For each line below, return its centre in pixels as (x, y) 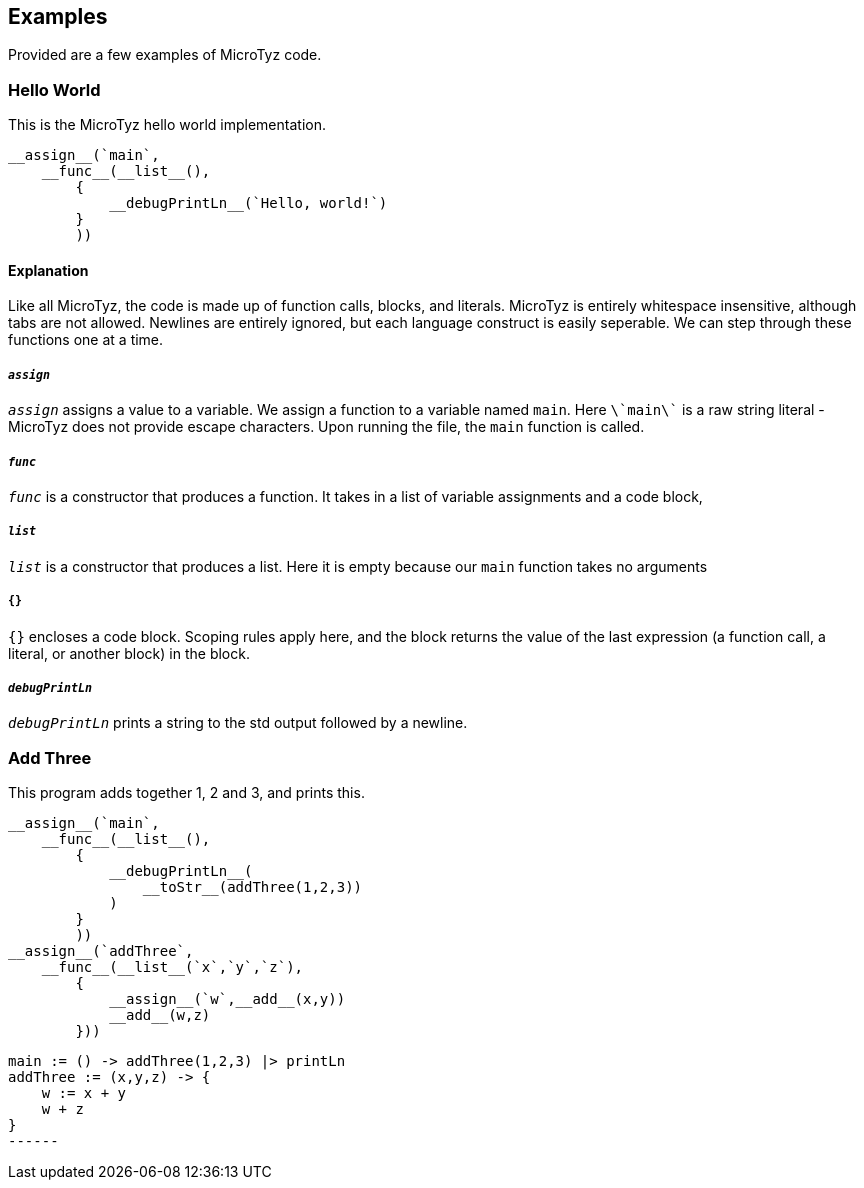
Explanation (48, 270)
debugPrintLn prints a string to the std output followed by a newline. (238, 723)
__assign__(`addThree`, (101, 951)
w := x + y (84, 1093)
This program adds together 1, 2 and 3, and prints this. (186, 793)
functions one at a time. (86, 340)
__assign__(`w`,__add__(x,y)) (227, 999)
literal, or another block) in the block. (129, 653)
